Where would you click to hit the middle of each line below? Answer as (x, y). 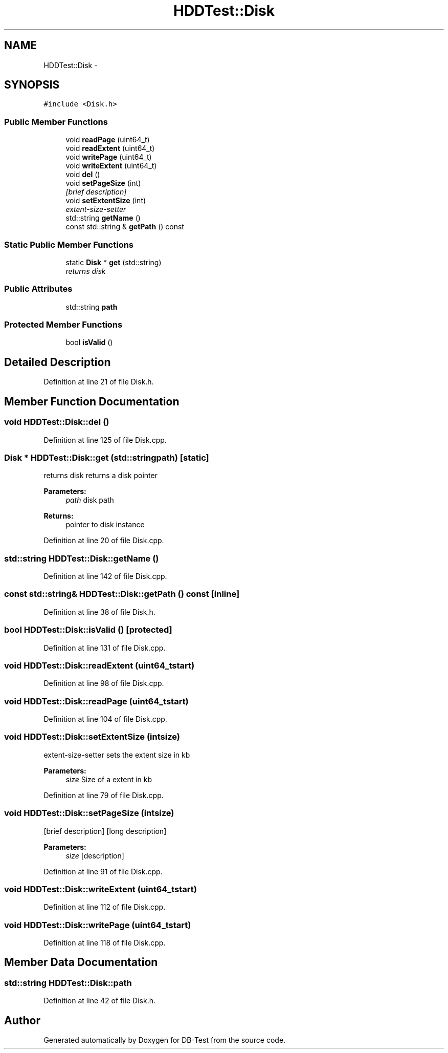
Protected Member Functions (63, 325)
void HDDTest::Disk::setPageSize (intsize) (89, 813)
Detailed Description (58, 362)
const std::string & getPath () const (125, 227)
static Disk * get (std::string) (114, 262)
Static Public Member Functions (69, 244)
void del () (83, 175)
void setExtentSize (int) (106, 201)
